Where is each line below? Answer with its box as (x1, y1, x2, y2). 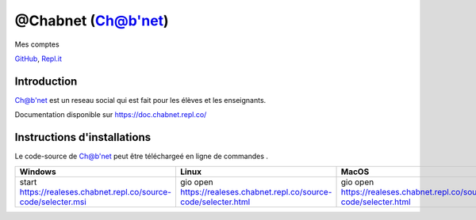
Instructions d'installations (14, 131, 152, 144)
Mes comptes (14, 40, 59, 49)
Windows (19, 166, 56, 177)
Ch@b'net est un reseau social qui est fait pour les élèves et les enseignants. (14, 95, 267, 104)
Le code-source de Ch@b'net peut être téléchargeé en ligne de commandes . (14, 151, 269, 161)
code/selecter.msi (19, 196, 86, 207)
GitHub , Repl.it (14, 54, 63, 63)
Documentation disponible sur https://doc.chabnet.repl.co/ (14, 110, 207, 119)
